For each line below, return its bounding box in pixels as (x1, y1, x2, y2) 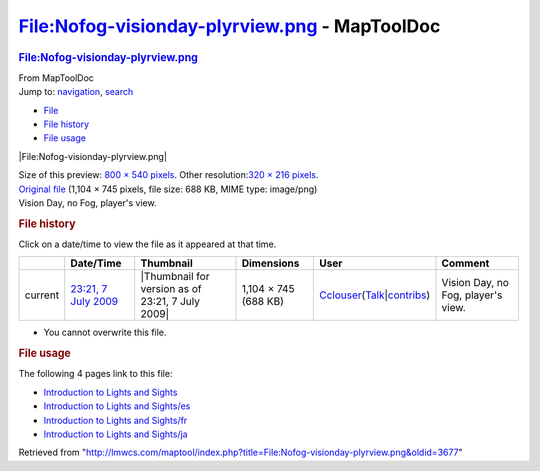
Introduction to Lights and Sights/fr (43, 414, 188, 426)
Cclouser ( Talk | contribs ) (319, 288, 431, 302)
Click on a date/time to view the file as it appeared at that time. (18, 238, 277, 250)
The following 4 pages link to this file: (18, 368, 173, 380)
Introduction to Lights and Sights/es (43, 400, 191, 412)
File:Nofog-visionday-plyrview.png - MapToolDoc (18, 15, 441, 37)
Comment (441, 256, 490, 270)
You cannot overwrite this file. (43, 326, 167, 339)
